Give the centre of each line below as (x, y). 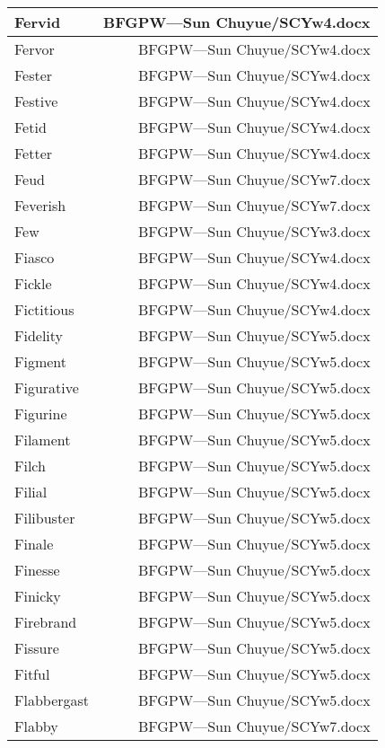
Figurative (47, 387)
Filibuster (45, 518)
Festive (36, 101)
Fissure (37, 648)
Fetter (34, 153)
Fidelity (39, 335)
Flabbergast (52, 700)
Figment (41, 361)
